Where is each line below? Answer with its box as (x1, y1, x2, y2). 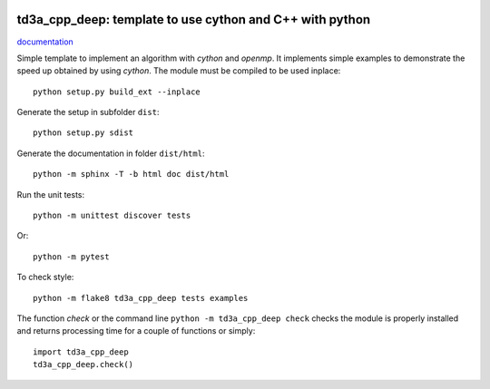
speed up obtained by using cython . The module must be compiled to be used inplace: (16, 65, 341, 76)
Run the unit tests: (16, 189, 85, 199)
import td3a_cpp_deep (33, 346, 129, 357)
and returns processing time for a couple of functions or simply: (16, 326, 256, 336)
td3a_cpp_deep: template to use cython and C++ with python (16, 12, 371, 27)
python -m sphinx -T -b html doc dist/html (33, 169, 230, 180)
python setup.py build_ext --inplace (33, 86, 201, 97)
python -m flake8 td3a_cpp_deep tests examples (33, 293, 249, 303)
